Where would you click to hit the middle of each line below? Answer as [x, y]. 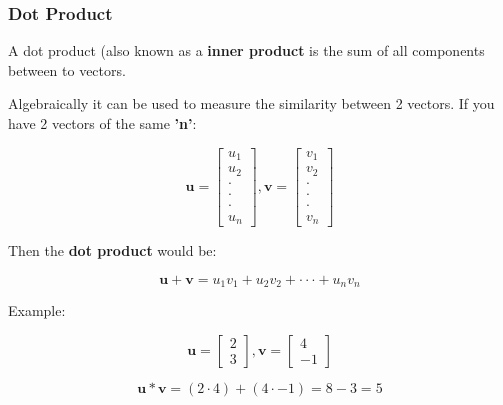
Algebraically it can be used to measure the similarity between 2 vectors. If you [251, 103]
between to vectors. [67, 69]
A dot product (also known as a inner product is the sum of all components [246, 50]
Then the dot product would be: [112, 250]
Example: [37, 310]
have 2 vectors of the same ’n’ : [102, 123]
